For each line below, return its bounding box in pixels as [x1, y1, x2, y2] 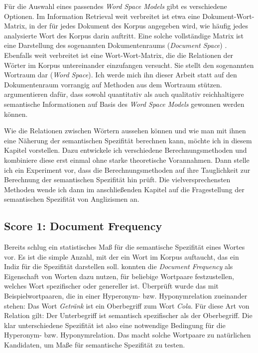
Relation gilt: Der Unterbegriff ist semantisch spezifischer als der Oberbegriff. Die [4, 310, 253, 321]
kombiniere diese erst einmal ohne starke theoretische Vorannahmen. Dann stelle [4, 154, 250, 165]
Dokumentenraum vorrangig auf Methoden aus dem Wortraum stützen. [4, 79, 222, 89]
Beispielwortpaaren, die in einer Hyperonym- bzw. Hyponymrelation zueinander [4, 291, 248, 301]
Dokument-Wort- [202, 10, 255, 21]
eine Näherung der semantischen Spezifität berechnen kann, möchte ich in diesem [4, 135, 252, 145]
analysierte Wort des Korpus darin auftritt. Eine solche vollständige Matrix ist [4, 30, 244, 40]
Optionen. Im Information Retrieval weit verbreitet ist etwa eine [4, 10, 200, 21]
